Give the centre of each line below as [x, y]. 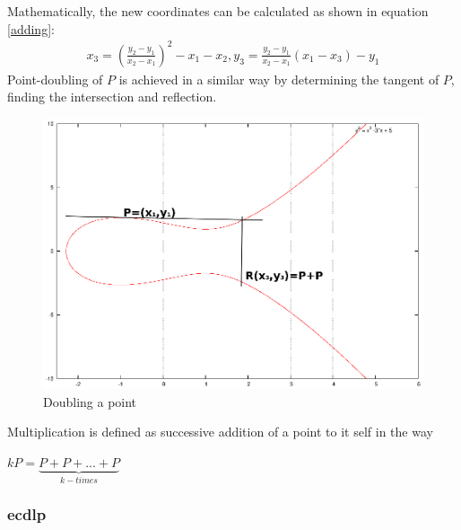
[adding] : [31, 28]
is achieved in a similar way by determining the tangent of [279, 79]
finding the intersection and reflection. [112, 97]
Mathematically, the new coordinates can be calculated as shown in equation [218, 11]
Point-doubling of [55, 79]
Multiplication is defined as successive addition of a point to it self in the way [220, 432]
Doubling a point [90, 401]
